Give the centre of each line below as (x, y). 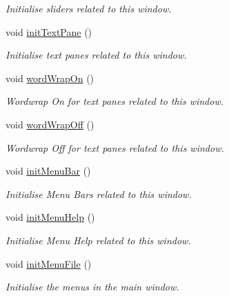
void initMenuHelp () (50, 217)
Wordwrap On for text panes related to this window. (115, 101)
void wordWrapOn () (50, 78)
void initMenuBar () (48, 171)
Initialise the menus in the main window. (92, 287)
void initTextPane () (49, 31)
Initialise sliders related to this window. (89, 8)
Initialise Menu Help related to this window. (98, 240)
